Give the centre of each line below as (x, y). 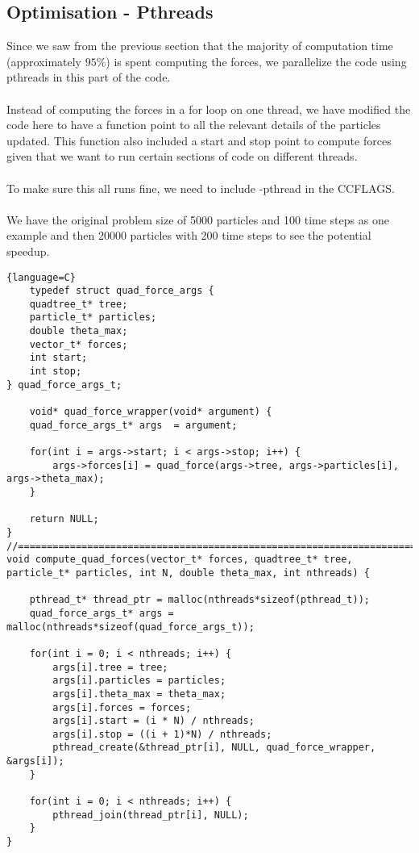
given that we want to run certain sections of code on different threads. (182, 156)
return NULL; (64, 519)
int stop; (56, 372)
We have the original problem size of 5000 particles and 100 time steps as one (198, 219)
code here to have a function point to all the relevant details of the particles (194, 125)
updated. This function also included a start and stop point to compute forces (199, 140)
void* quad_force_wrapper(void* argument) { (151, 412)
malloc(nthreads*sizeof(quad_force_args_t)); (131, 627)
